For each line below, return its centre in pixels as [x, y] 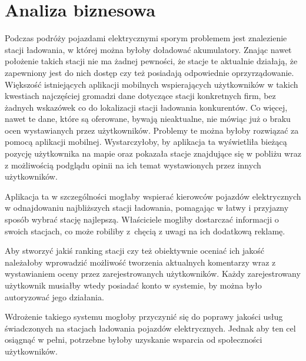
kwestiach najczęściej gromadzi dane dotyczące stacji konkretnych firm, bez [140, 96]
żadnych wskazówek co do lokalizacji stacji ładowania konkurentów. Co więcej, [146, 107]
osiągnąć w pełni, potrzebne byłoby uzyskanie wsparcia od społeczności [134, 340]
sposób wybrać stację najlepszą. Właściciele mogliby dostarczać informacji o [142, 219]
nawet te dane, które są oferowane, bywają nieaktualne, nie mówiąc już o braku [148, 119]
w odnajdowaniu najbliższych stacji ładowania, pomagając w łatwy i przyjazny [147, 208]
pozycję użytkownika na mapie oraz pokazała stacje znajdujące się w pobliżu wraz [153, 153]
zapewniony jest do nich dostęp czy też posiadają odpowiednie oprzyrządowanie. [149, 72]
